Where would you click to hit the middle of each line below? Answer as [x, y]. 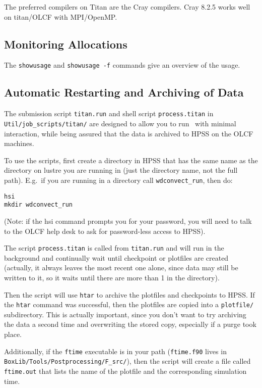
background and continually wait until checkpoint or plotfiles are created [116, 257]
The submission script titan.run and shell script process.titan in [109, 113]
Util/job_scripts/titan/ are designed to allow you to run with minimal [120, 123]
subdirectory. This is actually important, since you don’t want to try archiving [125, 314]
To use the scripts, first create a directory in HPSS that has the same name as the [131, 160]
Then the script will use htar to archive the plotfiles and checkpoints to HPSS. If [129, 294]
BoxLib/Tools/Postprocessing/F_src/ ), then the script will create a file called [127, 361]
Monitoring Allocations [66, 44]
